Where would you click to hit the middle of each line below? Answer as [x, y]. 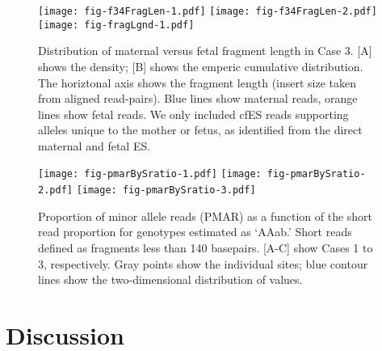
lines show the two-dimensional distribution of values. [170, 279]
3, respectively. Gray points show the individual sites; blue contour [203, 263]
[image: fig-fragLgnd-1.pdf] [116, 25]
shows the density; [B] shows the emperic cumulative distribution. [201, 66]
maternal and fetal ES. [94, 145]
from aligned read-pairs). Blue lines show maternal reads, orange [198, 98]
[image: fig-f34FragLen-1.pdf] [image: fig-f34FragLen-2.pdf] [208, 11]
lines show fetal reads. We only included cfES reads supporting [193, 114]
